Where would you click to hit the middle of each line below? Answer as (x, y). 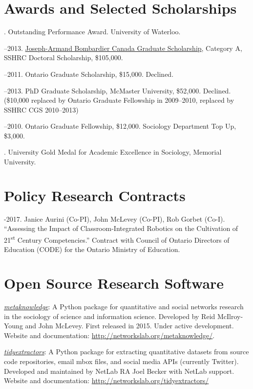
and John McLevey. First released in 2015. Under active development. (129, 326)
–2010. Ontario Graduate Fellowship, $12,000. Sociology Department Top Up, (120, 126)
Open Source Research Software (114, 283)
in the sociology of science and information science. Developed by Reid (110, 316)
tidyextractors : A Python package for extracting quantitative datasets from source (126, 352)
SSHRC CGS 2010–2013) (41, 109)
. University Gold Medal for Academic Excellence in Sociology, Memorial (113, 152)
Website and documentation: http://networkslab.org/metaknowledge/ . (109, 335)
